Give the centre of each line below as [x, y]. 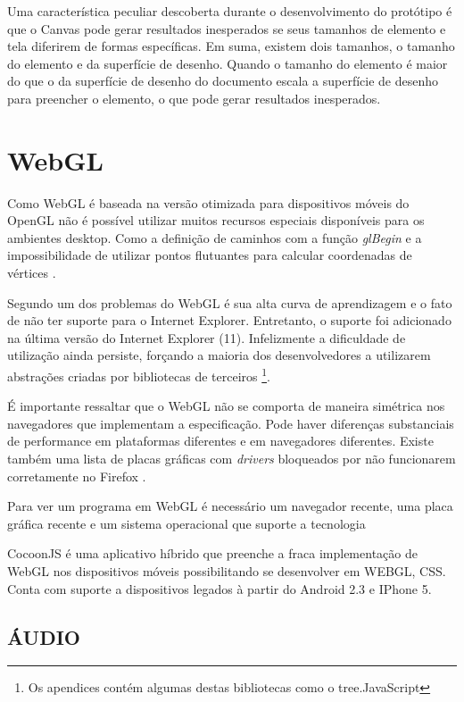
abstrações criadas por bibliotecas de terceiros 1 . [139, 375]
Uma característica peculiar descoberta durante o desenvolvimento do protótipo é [230, 11]
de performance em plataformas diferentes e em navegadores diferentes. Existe [220, 441]
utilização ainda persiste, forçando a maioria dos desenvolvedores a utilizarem [219, 355]
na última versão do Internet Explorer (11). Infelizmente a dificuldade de [207, 337]
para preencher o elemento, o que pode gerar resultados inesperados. [194, 98]
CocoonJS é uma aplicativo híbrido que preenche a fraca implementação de [212, 553]
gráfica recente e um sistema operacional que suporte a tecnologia [186, 523]
